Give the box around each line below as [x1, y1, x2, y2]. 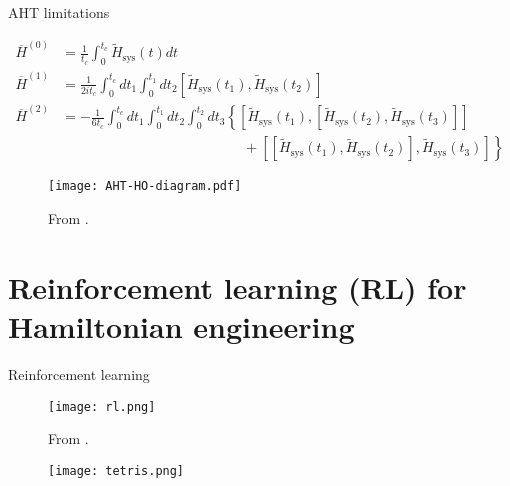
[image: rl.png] [48, 399, 156, 414]
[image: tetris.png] [48, 463, 185, 478]
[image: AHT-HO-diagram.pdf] [48, 179, 242, 194]
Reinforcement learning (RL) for [8, 266, 467, 307]
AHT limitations [8, 2, 110, 22]
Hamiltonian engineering [8, 306, 355, 347]
